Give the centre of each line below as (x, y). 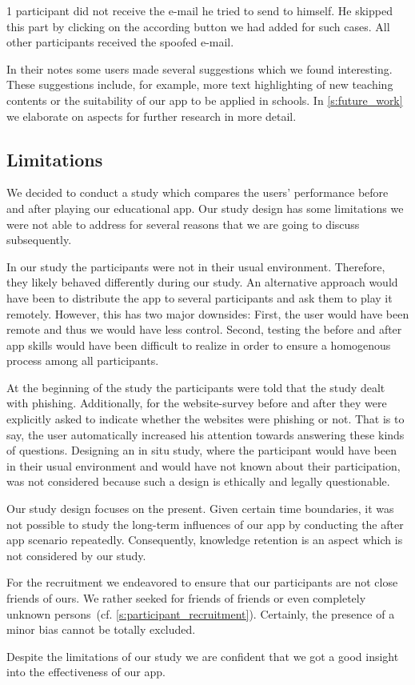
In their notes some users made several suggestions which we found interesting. (200, 68)
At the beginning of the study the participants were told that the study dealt (196, 387)
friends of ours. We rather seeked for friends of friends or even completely (186, 598)
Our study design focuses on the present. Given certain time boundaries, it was (200, 509)
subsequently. (39, 240)
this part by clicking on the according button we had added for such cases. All (198, 26)
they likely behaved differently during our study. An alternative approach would (202, 282)
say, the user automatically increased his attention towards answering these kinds (206, 434)
